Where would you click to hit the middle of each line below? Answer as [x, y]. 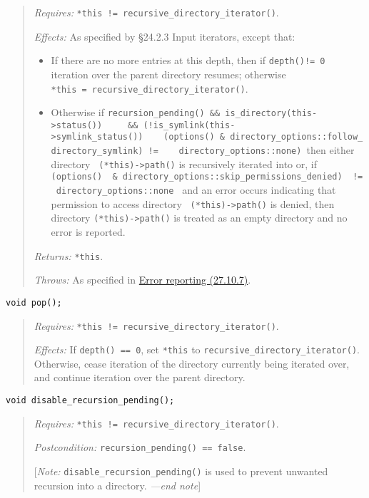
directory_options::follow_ [297, 137]
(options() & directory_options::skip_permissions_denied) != [207, 177]
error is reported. [88, 232]
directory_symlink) [97, 151]
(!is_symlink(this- [189, 125]
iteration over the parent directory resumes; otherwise [168, 74]
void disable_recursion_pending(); [90, 401]
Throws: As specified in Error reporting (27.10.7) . [142, 280]
